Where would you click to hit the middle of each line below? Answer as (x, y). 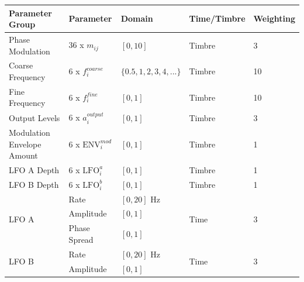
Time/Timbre (217, 18)
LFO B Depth (34, 184)
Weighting (274, 18)
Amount (23, 155)
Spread (81, 239)
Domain (137, 18)
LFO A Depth (34, 169)
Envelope (25, 144)
